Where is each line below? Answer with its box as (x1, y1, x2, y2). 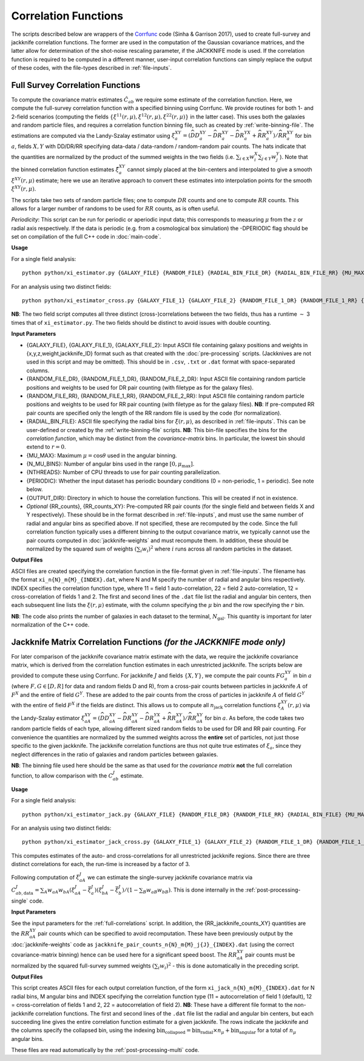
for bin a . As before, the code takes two (204, 714, 305, 722)
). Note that (280, 153, 308, 160)
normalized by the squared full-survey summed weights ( (11, 962, 155, 969)
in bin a (292, 671, 312, 679)
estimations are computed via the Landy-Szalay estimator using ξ (11, 132, 175, 139)
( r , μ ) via (287, 701, 311, 708)
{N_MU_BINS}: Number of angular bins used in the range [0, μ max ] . (26, 460, 195, 469)
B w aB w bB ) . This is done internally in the (143, 886, 244, 895)
